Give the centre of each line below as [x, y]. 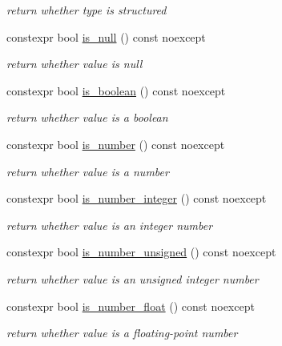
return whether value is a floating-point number [122, 333]
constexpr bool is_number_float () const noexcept [131, 306]
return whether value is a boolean [87, 117]
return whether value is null [75, 64]
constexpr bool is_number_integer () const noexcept [137, 198]
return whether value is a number [88, 171]
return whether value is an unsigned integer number [133, 278]
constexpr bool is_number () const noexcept [116, 144]
